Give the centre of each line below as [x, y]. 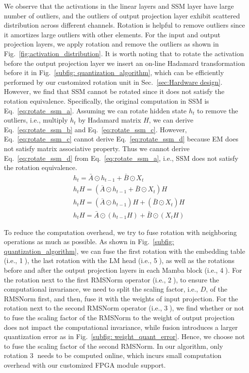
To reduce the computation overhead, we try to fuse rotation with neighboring [120, 232]
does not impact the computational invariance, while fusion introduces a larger [121, 327]
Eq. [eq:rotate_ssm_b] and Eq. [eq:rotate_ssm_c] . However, [95, 129]
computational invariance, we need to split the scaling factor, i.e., [101, 289]
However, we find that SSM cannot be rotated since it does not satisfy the [114, 91]
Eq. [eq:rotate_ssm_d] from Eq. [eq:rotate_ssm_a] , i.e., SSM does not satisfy [121, 158]
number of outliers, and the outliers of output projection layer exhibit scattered [122, 15]
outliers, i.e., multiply [36, 120]
